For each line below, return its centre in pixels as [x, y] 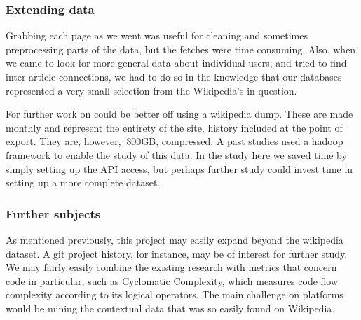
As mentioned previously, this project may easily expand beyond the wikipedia [175, 239]
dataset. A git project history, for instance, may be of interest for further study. [177, 253]
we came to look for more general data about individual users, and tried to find [176, 63]
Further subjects [53, 213]
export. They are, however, [63, 141]
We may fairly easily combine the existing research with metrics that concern [171, 267]
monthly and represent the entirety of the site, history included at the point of [174, 127]
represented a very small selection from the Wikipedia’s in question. [151, 90]
